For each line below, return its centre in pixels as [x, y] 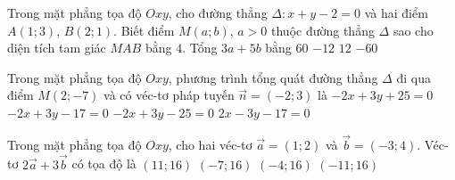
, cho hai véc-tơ [210, 144]
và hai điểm [396, 12]
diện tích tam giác [57, 48]
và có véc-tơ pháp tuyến [169, 95]
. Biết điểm [144, 30]
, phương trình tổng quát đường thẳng [273, 77]
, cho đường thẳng [218, 12]
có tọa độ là [104, 164]
